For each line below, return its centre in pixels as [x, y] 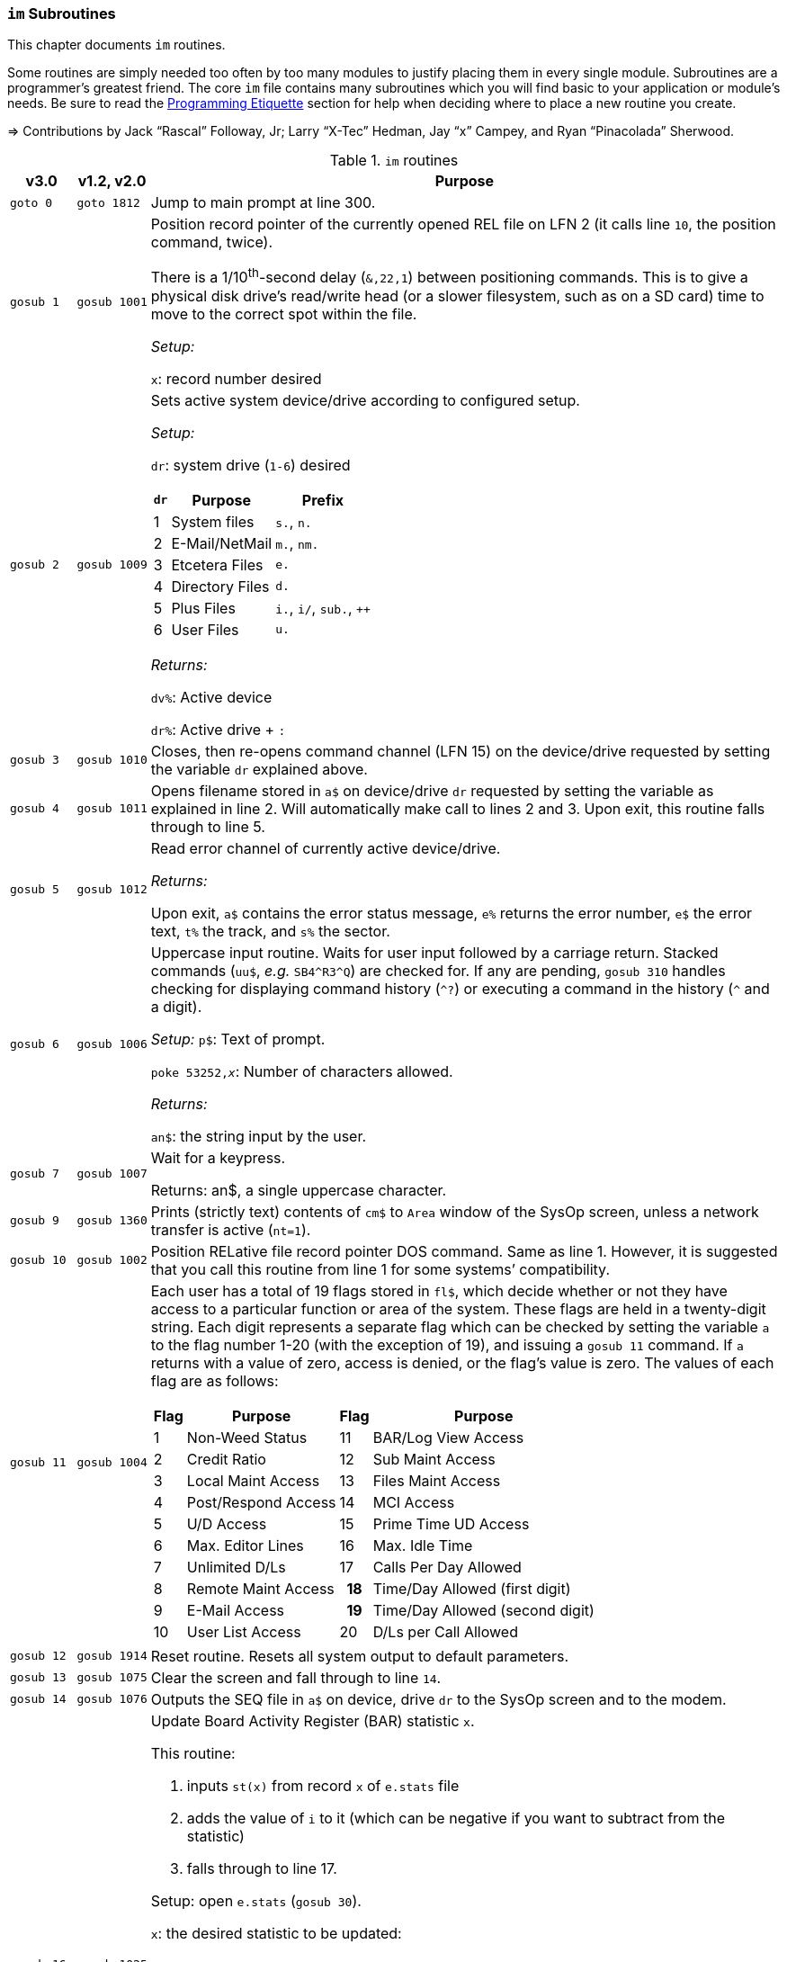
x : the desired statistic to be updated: [276, 1933]
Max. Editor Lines [245, 1545]
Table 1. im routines [394, 161]
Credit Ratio [226, 1459]
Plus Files [203, 608]
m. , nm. [297, 543]
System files [213, 521]
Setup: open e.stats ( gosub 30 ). [256, 1900]
